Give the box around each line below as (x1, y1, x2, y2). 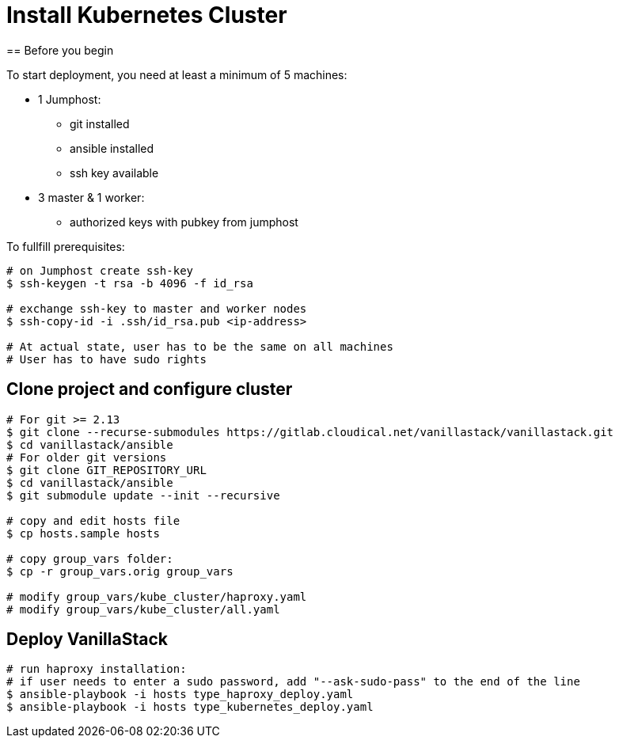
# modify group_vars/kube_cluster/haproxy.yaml (6, 590, 307, 603)
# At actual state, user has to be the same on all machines (6, 340, 393, 353)
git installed (70, 116, 130, 131)
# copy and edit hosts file (6, 514, 180, 527)
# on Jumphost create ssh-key (6, 264, 194, 277)
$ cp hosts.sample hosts (6, 526, 160, 540)
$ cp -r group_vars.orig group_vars (6, 564, 234, 578)
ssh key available (70, 165, 159, 180)
